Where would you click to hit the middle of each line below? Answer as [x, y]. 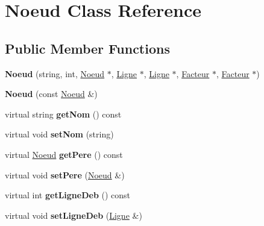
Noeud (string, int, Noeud [55, 73]
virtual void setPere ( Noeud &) [65, 174]
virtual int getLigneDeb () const [68, 195]
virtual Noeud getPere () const [64, 154]
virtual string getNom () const [63, 114]
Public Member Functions [87, 48]
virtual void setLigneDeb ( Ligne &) [74, 215]
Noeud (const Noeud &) [51, 94]
